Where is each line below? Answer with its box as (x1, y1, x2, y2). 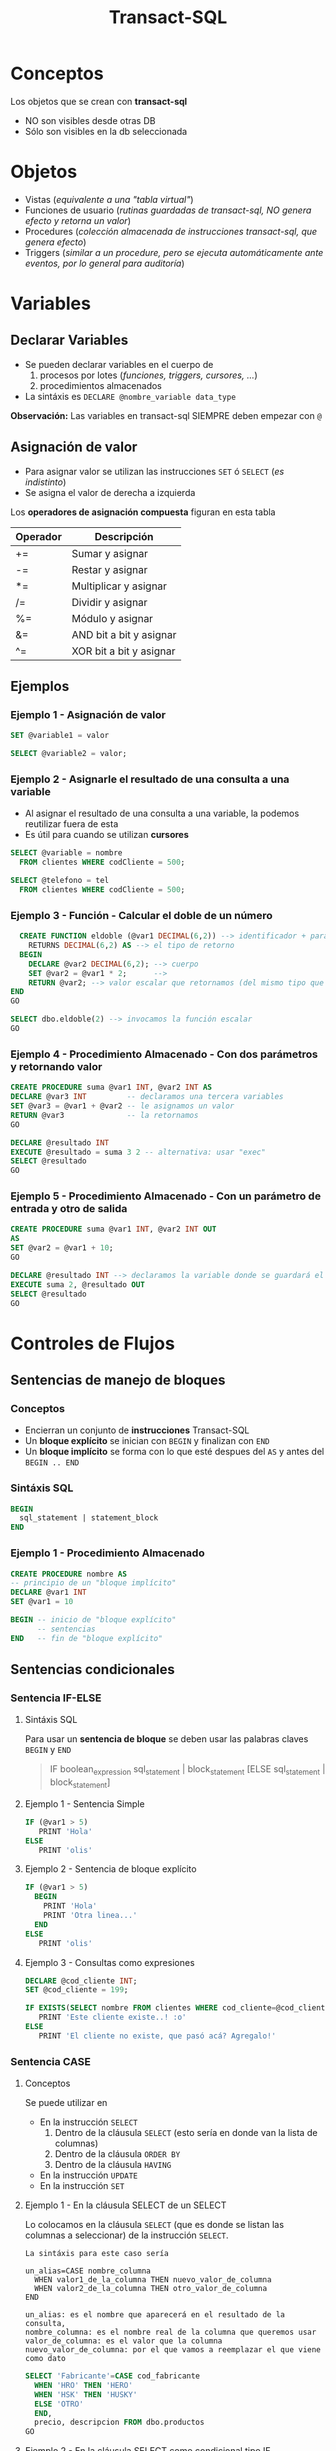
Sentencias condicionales (10, 1661, 175, 1678)
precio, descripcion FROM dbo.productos (34, 2417, 205, 2428)
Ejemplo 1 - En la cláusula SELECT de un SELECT (24, 2199, 227, 2211)
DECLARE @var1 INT (10, 1587, 87, 1598)
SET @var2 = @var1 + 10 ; (10, 1243, 114, 1253)
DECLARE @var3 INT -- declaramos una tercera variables (10, 1092, 284, 1102)
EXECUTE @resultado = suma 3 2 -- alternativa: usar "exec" (10, 1147, 267, 1157)
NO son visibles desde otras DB (24, 114, 156, 126)
